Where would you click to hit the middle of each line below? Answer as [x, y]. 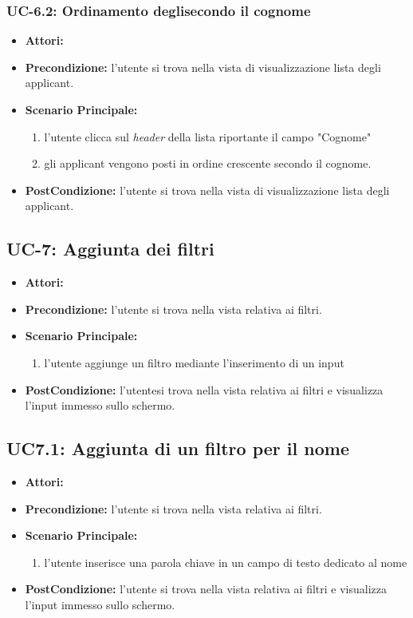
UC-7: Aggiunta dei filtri [110, 249]
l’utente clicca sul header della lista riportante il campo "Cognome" [208, 136]
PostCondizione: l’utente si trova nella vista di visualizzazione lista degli [207, 190]
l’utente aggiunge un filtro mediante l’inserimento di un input [194, 362]
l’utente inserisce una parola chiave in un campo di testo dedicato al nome [226, 562]
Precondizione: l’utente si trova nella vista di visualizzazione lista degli [203, 67]
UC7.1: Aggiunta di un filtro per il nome [178, 448]
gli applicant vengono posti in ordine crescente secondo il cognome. [208, 163]
